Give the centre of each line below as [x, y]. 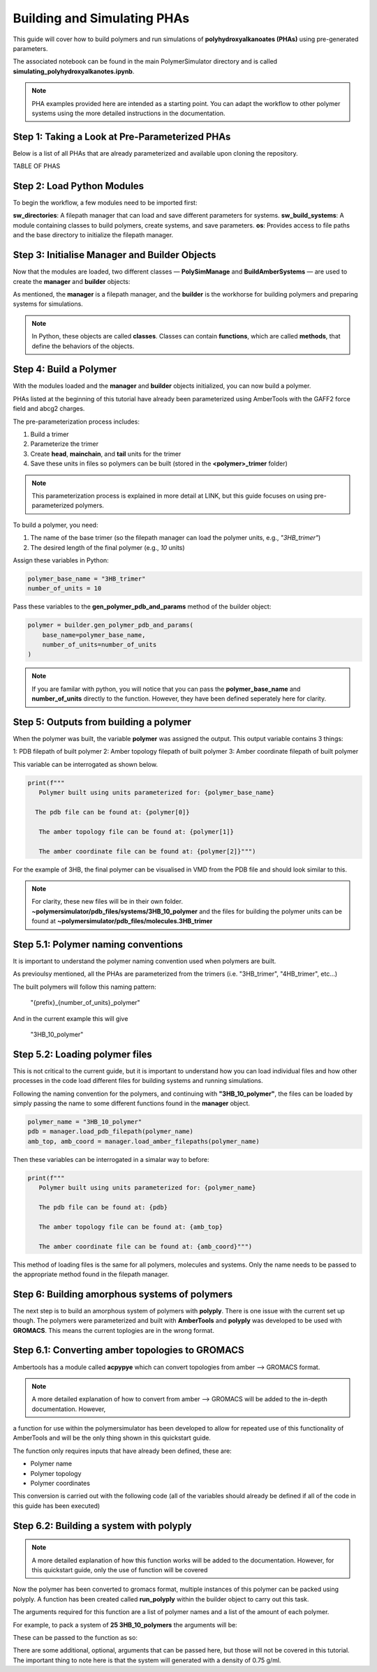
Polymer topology [56, 1473]
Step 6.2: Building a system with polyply [102, 1526]
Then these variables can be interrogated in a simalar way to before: [111, 1159]
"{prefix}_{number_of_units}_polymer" [85, 1003]
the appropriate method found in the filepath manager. [91, 1274]
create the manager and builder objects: [72, 281]
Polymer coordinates [60, 1484]
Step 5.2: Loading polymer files [83, 1054]
